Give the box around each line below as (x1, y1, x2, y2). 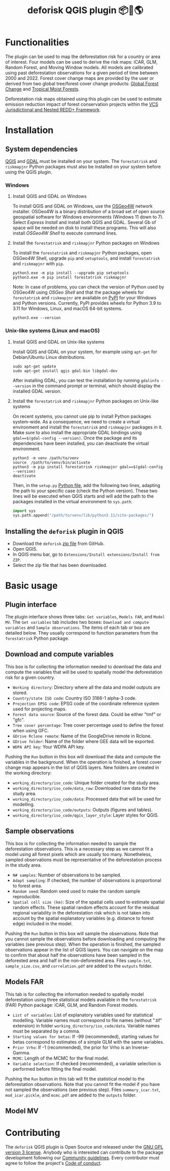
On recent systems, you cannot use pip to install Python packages (12, 413, 151, 419)
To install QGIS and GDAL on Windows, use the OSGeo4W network (12, 203, 153, 209)
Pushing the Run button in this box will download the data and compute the (5, 753, 161, 759)
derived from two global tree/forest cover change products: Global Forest (5, 80, 159, 87)
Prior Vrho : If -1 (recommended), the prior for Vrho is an (12, 1044, 131, 1050)
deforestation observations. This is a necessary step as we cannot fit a (5, 846, 153, 852)
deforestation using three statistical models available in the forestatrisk (5, 996, 157, 1003)
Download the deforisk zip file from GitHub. (12, 540, 105, 547)
